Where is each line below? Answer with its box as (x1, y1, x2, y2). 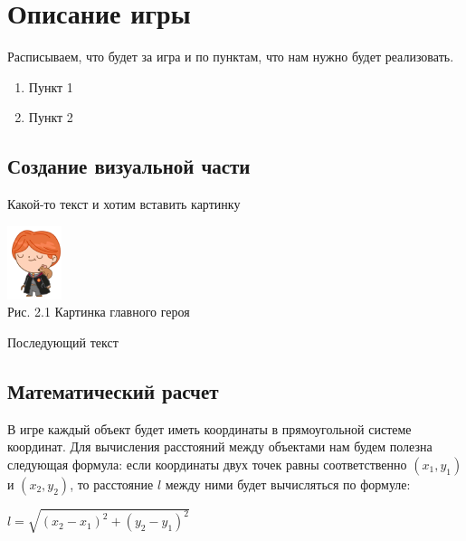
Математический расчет (7, 376, 219, 404)
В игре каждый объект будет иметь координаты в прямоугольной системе (7, 419, 412, 438)
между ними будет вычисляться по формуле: (165, 474, 411, 493)
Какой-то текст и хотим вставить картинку (7, 195, 241, 214)
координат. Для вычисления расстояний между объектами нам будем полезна (7, 437, 433, 456)
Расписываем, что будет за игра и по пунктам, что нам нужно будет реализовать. (7, 47, 454, 66)
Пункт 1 (28, 77, 73, 96)
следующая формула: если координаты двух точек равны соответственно (7, 454, 407, 473)
